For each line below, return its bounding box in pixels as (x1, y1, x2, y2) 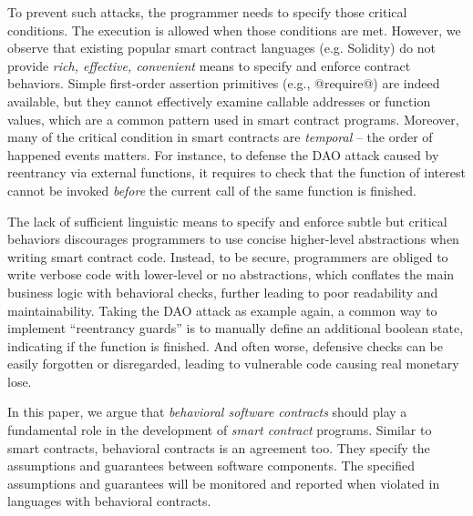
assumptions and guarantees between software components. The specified (7, 456, 416, 475)
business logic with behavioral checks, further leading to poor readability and (7, 282, 438, 301)
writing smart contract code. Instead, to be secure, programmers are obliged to (7, 247, 448, 266)
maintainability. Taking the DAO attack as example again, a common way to (7, 300, 437, 319)
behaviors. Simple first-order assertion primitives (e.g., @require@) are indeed (7, 74, 440, 93)
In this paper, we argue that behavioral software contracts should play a (7, 402, 407, 421)
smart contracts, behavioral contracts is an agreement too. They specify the (7, 438, 430, 457)
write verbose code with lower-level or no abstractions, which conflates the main (7, 265, 455, 284)
